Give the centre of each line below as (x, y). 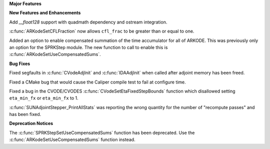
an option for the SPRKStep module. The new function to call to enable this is (88, 47)
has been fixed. (25, 114)
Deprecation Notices (31, 123)
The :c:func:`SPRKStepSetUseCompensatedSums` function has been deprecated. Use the (102, 132)
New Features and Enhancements (45, 13)
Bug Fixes (20, 63)
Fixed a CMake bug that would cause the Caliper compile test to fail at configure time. (97, 82)
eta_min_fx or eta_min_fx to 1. (44, 98)
